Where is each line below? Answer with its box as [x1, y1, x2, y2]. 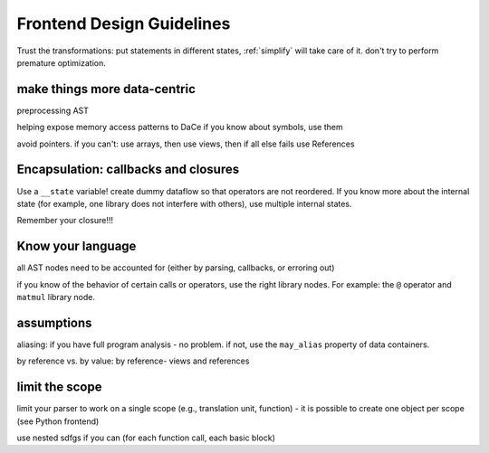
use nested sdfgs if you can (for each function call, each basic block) [16, 432, 275, 443]
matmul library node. [16, 292, 95, 302]
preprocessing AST [16, 105, 90, 116]
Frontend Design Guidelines [16, 14, 231, 33]
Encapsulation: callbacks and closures [16, 162, 240, 177]
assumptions [16, 315, 92, 330]
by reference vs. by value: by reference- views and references [16, 355, 250, 366]
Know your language [16, 239, 137, 254]
